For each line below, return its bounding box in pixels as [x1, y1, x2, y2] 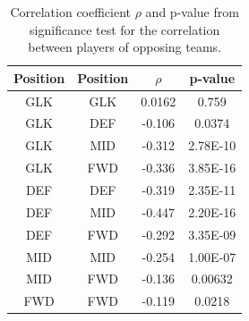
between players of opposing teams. [28, 38, 221, 56]
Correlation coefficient [10, 3, 132, 21]
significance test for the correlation [30, 20, 220, 38]
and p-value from [145, 3, 239, 21]
